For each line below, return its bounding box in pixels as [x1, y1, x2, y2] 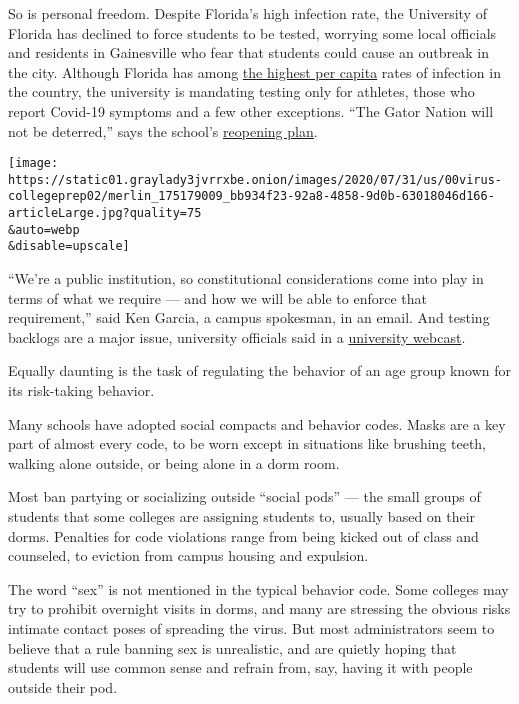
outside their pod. [8, 676, 118, 697]
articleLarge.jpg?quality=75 [8, 206, 202, 221]
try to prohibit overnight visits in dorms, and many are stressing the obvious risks [8, 598, 511, 619]
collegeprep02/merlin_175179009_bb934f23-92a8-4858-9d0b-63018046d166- [8, 189, 495, 204]
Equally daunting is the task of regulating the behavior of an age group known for [8, 360, 512, 381]
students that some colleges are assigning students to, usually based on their [8, 506, 476, 527]
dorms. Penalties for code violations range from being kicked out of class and [8, 525, 479, 546]
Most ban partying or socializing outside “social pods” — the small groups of [8, 486, 481, 507]
